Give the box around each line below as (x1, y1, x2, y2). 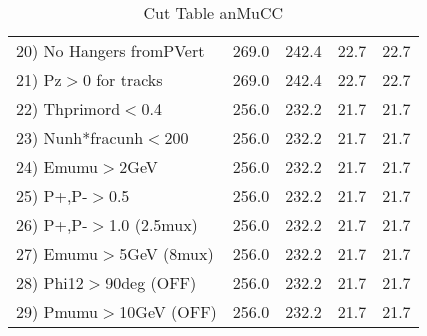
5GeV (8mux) (119, 242, 214, 265)
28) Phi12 (16, 271, 84, 294)
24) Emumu (16, 155, 99, 178)
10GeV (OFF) (119, 300, 217, 323)
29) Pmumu (16, 300, 99, 323)
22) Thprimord (16, 97, 121, 120)
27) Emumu (16, 242, 99, 265)
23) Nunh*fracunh (16, 126, 144, 149)
